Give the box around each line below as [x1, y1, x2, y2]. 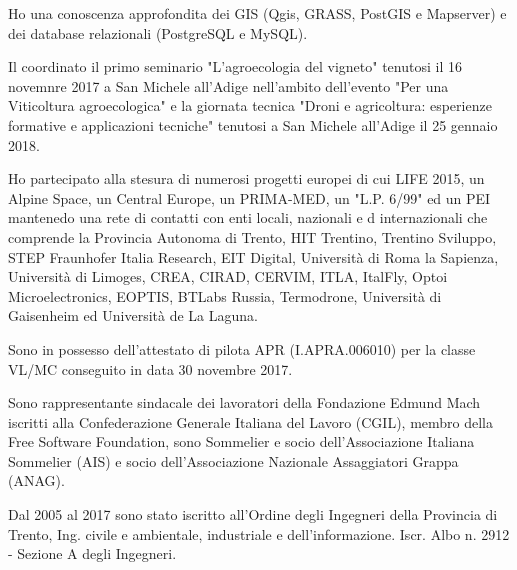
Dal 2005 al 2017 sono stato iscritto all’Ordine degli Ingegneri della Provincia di [8, 504, 498, 525]
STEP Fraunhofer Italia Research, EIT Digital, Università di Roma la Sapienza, [8, 246, 499, 267]
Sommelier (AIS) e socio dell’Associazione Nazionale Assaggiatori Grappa [8, 450, 459, 471]
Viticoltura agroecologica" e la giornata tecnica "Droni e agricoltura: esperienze [8, 95, 492, 116]
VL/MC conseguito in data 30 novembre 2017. [8, 358, 293, 379]
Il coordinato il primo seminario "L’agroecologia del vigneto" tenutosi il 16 [8, 56, 462, 77]
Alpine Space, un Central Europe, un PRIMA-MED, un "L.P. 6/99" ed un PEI [8, 187, 491, 208]
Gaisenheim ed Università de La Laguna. [8, 305, 258, 326]
